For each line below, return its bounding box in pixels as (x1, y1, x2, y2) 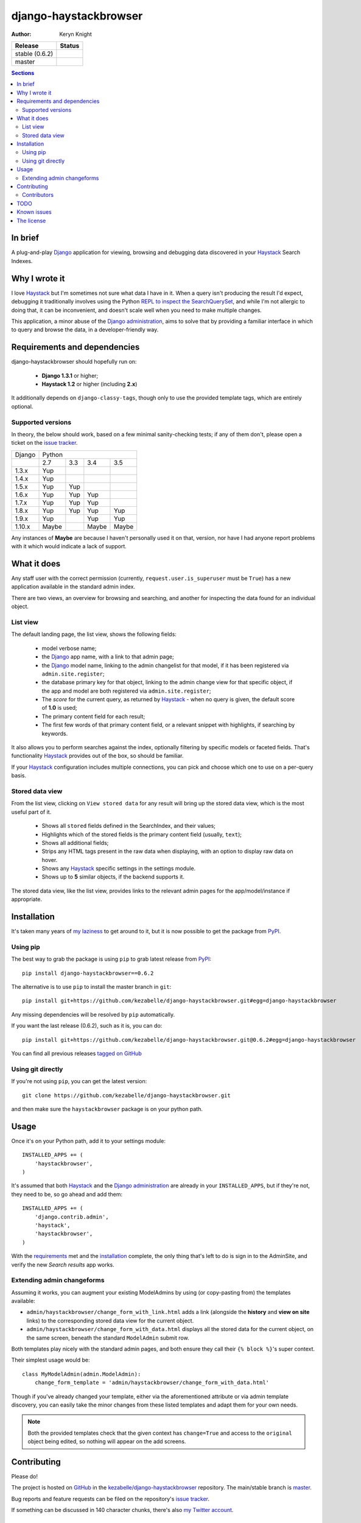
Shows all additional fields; (41, 839, 109, 846)
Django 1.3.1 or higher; (41, 372, 99, 379)
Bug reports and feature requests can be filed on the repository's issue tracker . (11, 1495, 210, 1502)
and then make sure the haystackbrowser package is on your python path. (11, 1105, 203, 1112)
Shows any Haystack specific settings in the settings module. (41, 865, 196, 872)
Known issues (16, 208, 52, 216)
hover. (41, 856, 58, 863)
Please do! (11, 1473, 38, 1480)
